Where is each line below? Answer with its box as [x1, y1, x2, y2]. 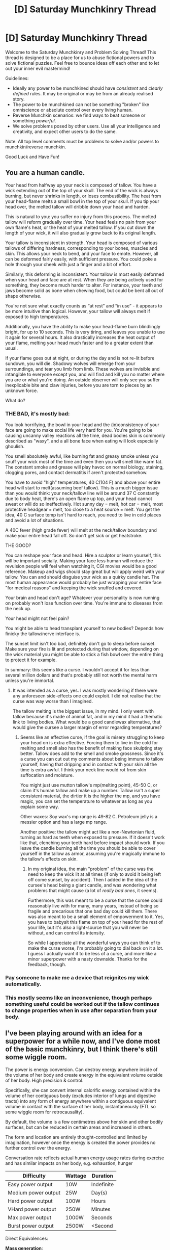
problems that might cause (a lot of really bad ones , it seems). [27, 888, 158, 894]
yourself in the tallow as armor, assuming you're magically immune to [20, 850, 165, 857]
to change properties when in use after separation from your [5, 1007, 157, 1014]
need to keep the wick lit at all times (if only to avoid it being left [27, 871, 161, 877]
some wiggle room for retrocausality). [5, 1109, 84, 1115]
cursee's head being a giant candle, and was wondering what [27, 882, 157, 888]
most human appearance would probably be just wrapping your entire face [5, 580, 162, 586]
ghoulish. [5, 444, 25, 450]
